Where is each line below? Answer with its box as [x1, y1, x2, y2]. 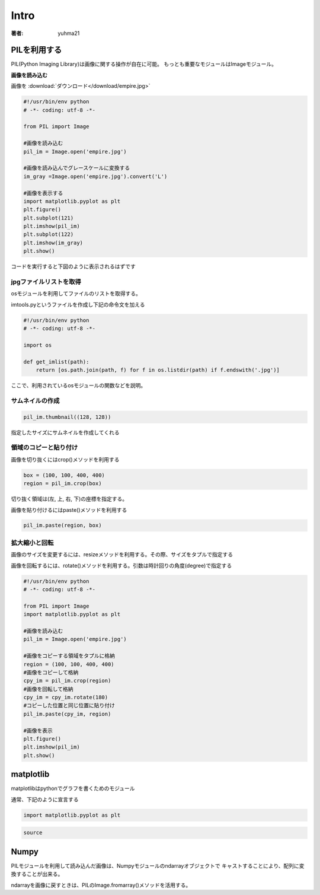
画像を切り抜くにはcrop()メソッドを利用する [11, 456, 120, 463]
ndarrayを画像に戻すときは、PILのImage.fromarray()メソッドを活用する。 [11, 881, 191, 888]
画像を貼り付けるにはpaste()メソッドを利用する [11, 506, 127, 513]
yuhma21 [57, 30, 80, 37]
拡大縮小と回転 [11, 539, 54, 547]
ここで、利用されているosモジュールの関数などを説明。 [11, 382, 146, 389]
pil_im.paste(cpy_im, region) [23, 711, 111, 717]
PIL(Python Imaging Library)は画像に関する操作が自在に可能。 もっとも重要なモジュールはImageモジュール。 [11, 60, 277, 68]
